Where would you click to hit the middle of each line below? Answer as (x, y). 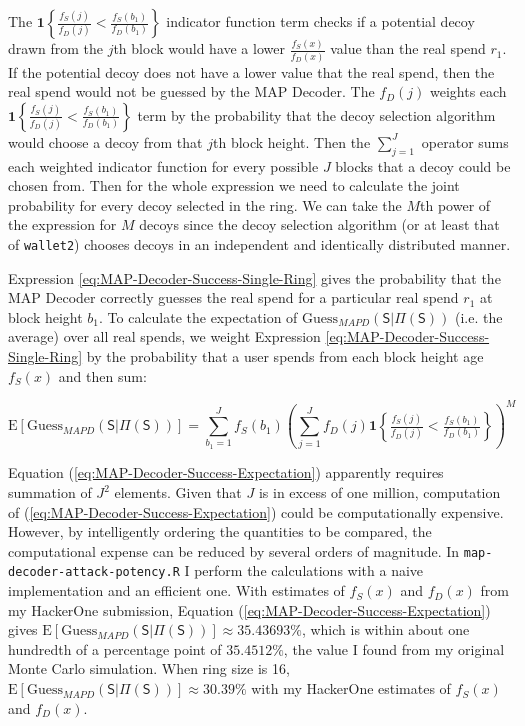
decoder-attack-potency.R (94, 572)
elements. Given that (178, 492)
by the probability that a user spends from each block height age (285, 356)
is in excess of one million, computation (379, 492)
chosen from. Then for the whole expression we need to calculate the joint (234, 185)
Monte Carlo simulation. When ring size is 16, (149, 668)
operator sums (465, 141)
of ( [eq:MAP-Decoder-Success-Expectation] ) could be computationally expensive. (256, 511)
